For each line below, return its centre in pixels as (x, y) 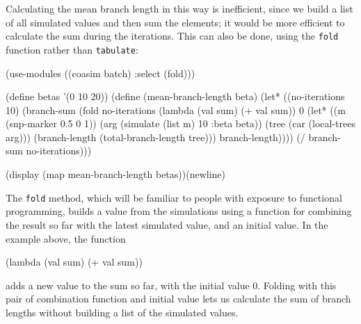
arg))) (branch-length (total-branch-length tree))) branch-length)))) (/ (155, 137)
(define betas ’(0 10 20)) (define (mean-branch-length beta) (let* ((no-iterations (175, 96)
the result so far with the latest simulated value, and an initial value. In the (167, 224)
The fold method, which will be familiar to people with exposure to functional (174, 197)
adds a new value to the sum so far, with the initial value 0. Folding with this (171, 285)
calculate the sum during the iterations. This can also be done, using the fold (172, 36)
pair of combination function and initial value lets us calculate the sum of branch (178, 299)
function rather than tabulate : (72, 49)
